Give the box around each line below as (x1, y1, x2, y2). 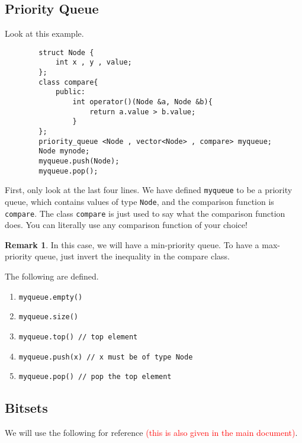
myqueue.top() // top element (18, 332, 138, 341)
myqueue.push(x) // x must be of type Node (18, 352, 193, 361)
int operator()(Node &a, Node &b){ (72, 98, 213, 107)
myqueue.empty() (18, 293, 83, 301)
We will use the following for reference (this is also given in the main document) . (5, 426, 298, 439)
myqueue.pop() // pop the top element (18, 373, 172, 381)
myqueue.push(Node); (38, 157, 120, 166)
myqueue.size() (18, 313, 79, 322)
